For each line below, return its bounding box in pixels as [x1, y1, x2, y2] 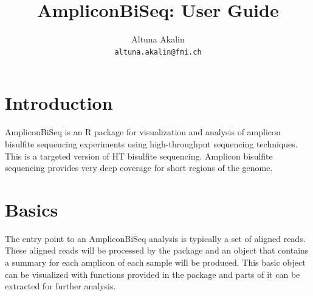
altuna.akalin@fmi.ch [114, 47, 202, 56]
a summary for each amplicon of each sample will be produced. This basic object [5, 256, 306, 268]
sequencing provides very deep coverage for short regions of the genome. [5, 161, 273, 174]
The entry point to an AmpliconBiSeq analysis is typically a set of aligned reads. [5, 232, 306, 244]
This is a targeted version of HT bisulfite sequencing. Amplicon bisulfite [5, 149, 273, 162]
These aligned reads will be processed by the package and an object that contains [5, 244, 309, 257]
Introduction [5, 90, 113, 115]
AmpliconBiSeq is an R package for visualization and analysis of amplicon [5, 126, 281, 138]
